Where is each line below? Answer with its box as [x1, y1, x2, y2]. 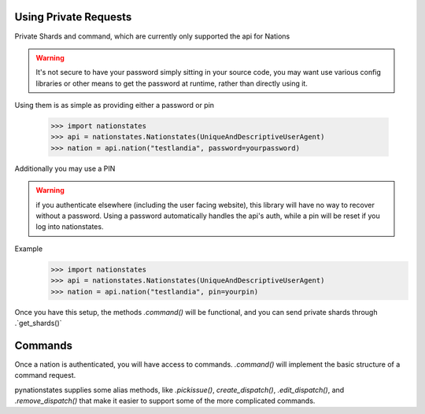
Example [14, 244, 43, 253]
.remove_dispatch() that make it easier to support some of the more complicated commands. [14, 396, 316, 405]
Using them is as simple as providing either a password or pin [14, 101, 215, 110]
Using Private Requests [14, 10, 132, 24]
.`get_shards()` [14, 318, 62, 327]
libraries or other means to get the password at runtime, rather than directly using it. [35, 79, 309, 88]
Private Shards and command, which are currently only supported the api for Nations [14, 31, 290, 41]
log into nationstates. [35, 222, 104, 231]
